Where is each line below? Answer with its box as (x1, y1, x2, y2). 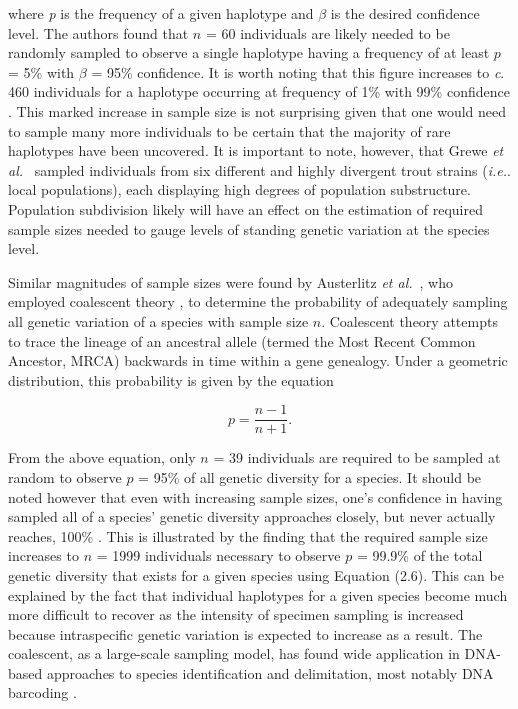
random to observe (8, 466, 122, 487)
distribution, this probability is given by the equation (8, 369, 334, 390)
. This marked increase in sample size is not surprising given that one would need (8, 100, 507, 121)
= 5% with (8, 61, 75, 82)
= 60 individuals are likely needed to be (205, 22, 450, 43)
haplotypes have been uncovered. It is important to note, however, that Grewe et (8, 140, 504, 161)
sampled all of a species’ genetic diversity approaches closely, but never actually (8, 506, 496, 527)
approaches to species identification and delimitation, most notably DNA (46, 662, 494, 683)
